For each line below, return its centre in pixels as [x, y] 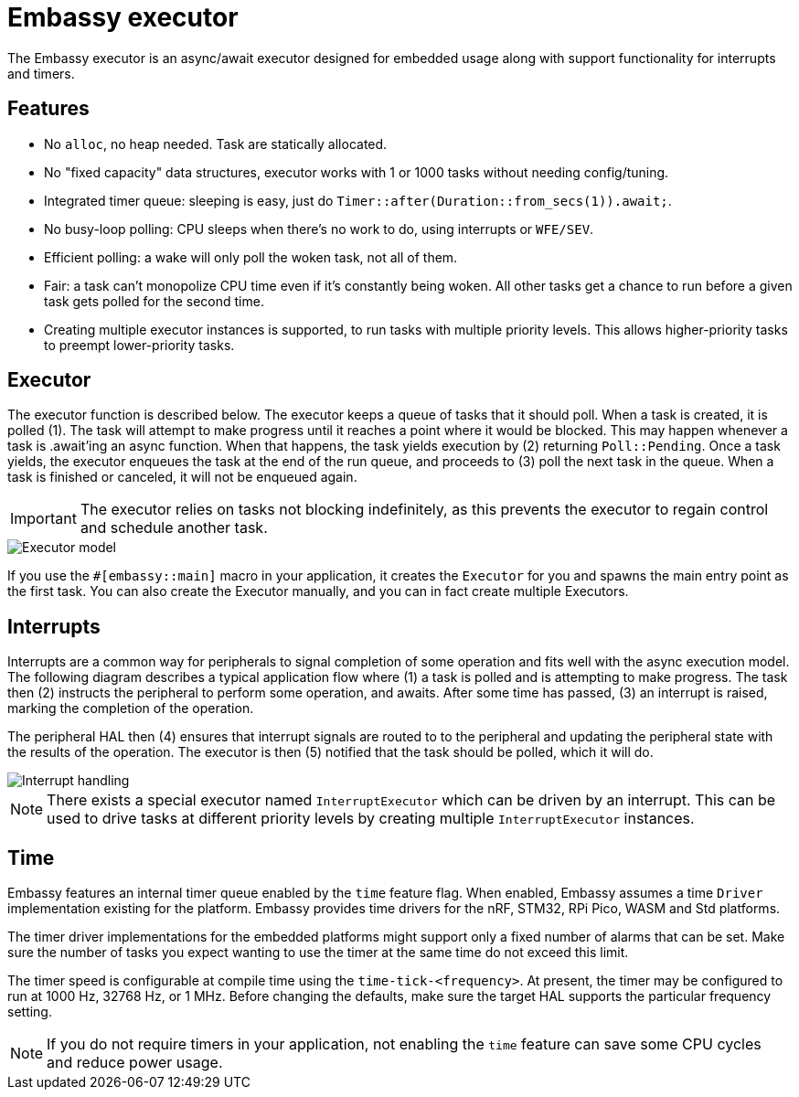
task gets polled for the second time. [154, 301]
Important [43, 519]
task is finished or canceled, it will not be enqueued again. [182, 477]
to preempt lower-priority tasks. [139, 345]
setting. [30, 1012]
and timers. [41, 73]
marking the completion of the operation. [131, 708]
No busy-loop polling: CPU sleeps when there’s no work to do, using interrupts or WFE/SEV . [319, 229]
